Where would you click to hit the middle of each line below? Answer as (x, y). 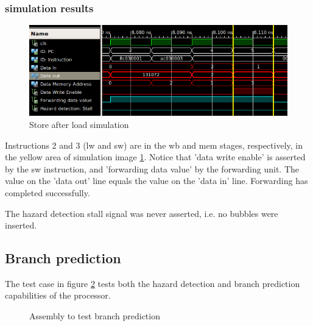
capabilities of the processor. (58, 295)
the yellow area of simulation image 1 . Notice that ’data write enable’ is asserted (155, 157)
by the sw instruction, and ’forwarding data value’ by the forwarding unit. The (152, 168)
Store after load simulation (79, 124)
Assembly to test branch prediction (95, 316)
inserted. (21, 225)
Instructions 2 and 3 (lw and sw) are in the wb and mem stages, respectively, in (154, 145)
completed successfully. (47, 192)
